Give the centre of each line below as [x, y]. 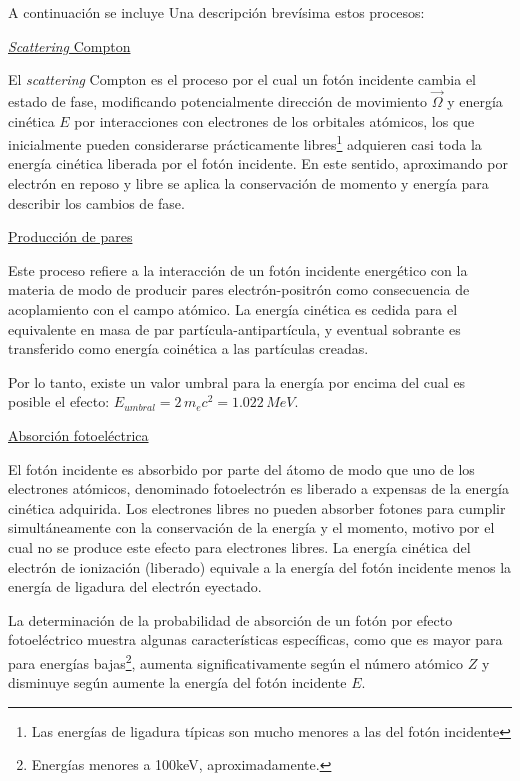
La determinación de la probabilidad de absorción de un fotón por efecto [230, 619]
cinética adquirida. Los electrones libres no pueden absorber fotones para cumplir [257, 507]
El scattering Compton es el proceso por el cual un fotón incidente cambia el [242, 79]
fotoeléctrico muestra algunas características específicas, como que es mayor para [255, 639]
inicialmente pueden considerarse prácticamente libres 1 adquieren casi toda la [245, 142]
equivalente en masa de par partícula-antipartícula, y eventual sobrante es [234, 328]
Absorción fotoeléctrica [78, 434]
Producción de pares [70, 236]
